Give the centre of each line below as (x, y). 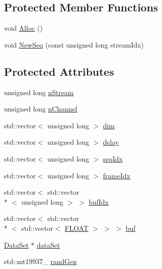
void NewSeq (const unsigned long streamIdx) (74, 44)
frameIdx (117, 175)
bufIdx (99, 201)
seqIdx (113, 158)
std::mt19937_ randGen (40, 261)
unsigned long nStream (39, 92)
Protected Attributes (59, 71)
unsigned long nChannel (41, 109)
